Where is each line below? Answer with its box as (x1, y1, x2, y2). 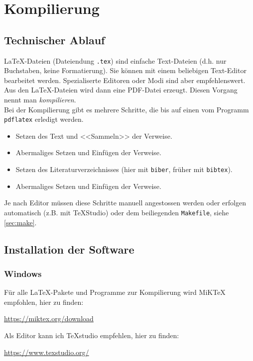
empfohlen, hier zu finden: (4, 296, 84, 307)
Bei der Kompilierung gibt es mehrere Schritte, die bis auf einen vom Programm (4, 104, 249, 114)
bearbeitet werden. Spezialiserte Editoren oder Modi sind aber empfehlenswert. (4, 75, 246, 85)
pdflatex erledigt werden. (4, 114, 84, 124)
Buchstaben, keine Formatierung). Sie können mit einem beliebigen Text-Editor (4, 65, 247, 76)
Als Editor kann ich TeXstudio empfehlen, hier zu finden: (4, 330, 179, 340)
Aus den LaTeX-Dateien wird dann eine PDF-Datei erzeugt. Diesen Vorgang (4, 85, 238, 95)
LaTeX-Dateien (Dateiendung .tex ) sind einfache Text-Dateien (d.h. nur (4, 55, 227, 66)
